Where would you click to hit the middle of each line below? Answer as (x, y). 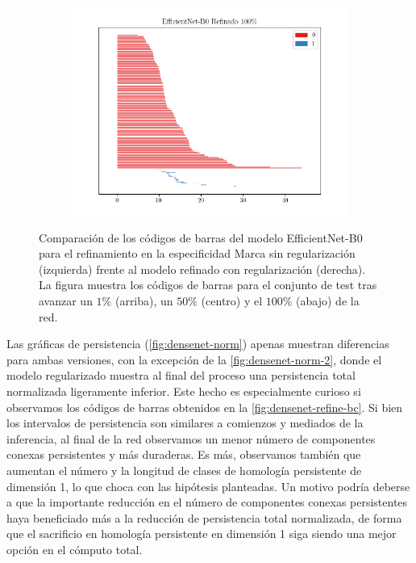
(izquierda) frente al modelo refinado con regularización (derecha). (202, 269)
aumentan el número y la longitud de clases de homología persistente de (184, 470)
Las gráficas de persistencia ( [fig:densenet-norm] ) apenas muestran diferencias (198, 344)
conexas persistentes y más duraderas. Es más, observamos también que (184, 454)
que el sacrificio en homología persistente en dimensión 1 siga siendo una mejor (202, 534)
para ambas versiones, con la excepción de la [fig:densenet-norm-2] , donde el (194, 359)
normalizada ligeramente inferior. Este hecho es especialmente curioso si (184, 391)
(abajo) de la (328, 300)
